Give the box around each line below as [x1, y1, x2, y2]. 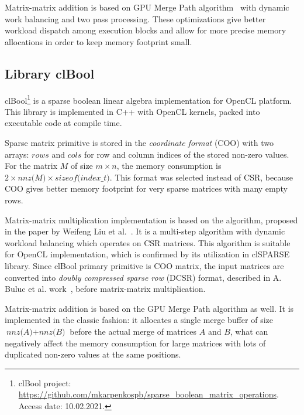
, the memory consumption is [116, 159, 222, 172]
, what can [230, 325, 268, 337]
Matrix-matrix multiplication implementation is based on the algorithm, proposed [5, 213, 298, 226]
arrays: [5, 148, 29, 160]
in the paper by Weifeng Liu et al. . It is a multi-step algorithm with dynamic [5, 225, 285, 237]
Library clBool [5, 64, 95, 82]
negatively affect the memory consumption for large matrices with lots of [5, 336, 266, 349]
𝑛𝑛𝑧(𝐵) [39, 328, 65, 336]
